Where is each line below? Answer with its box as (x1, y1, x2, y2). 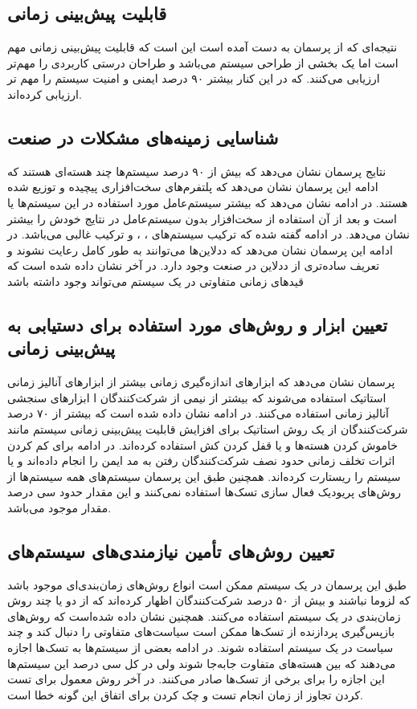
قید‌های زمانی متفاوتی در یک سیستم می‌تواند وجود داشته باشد (7, 272, 304, 289)
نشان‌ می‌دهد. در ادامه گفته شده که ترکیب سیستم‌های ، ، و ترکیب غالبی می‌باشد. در (7, 226, 410, 242)
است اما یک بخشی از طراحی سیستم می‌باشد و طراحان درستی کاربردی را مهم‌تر (7, 54, 399, 71)
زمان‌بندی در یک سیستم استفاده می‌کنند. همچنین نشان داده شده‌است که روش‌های (7, 607, 401, 624)
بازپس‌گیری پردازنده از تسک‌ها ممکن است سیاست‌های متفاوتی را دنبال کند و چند (7, 623, 395, 640)
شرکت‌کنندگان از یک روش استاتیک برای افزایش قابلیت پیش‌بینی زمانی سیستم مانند (7, 420, 408, 437)
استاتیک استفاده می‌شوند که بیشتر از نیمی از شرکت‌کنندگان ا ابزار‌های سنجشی (7, 389, 386, 405)
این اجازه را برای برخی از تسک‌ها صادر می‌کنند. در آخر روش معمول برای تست (7, 670, 385, 687)
